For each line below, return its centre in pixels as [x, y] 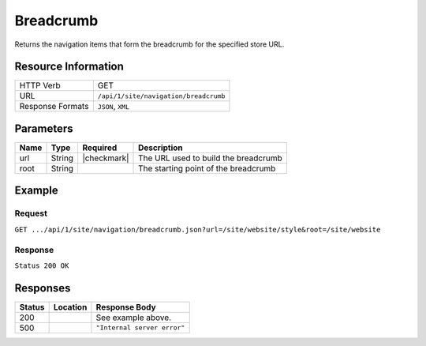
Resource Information [69, 67]
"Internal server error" [140, 328]
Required [100, 148]
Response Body [126, 307]
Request [31, 213]
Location [70, 307]
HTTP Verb [40, 85]
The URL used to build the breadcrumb [211, 158]
